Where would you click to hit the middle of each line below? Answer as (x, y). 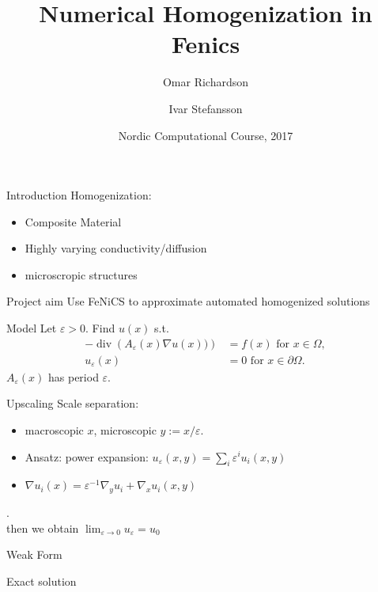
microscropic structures (81, 274)
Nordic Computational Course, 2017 (206, 135)
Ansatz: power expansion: (87, 456)
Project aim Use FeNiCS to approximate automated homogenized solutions (188, 301)
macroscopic (54, 429)
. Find (100, 328)
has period (74, 376)
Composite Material (73, 221)
